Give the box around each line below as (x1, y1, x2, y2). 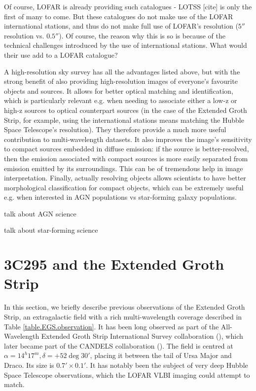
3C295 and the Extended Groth (4, 254, 224, 274)
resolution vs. (4, 30, 44, 40)
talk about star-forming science (4, 225, 98, 235)
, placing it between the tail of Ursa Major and (90, 350, 232, 360)
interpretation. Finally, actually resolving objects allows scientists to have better (4, 173, 246, 183)
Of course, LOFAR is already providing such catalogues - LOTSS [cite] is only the (4, 1, 252, 11)
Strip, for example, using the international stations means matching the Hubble (4, 114, 244, 125)
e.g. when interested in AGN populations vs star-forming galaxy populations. (4, 192, 237, 202)
